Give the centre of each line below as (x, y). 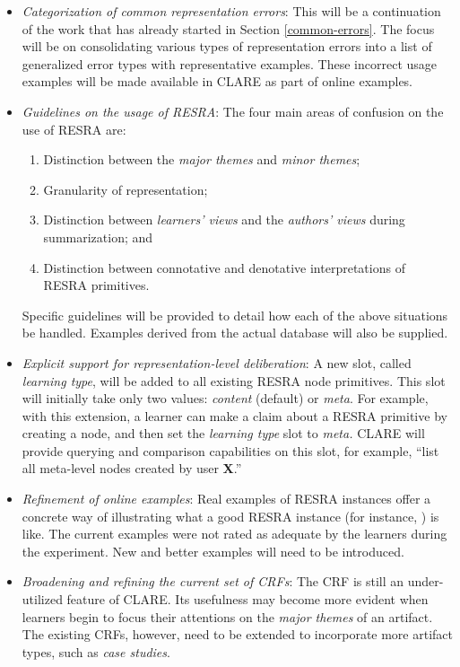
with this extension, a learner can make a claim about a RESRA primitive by (234, 415)
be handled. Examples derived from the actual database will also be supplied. (235, 333)
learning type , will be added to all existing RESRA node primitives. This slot (234, 380)
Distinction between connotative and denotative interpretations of (224, 267)
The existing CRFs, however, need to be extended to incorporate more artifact (238, 634)
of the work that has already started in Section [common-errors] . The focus (228, 28)
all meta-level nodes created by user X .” (132, 468)
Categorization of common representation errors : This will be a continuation (231, 11)
